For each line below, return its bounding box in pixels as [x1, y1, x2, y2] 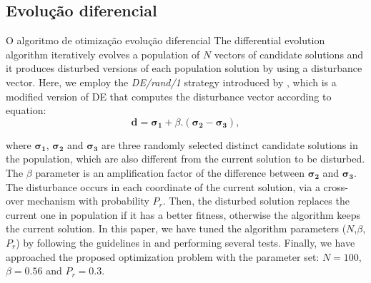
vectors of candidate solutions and [214, 46, 364, 61]
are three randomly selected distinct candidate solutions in [102, 137, 358, 152]
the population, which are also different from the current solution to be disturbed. [6, 151, 365, 166]
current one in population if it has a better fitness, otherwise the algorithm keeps [6, 207, 361, 222]
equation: [6, 103, 46, 118]
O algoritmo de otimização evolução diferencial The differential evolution [6, 33, 325, 48]
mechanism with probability [26, 193, 149, 208]
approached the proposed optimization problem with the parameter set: [6, 249, 320, 264]
